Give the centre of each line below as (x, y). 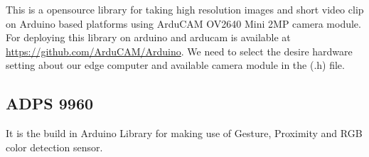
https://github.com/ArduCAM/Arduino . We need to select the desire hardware (179, 51)
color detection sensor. (54, 147)
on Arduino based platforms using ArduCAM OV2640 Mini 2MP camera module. (183, 23)
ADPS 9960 (50, 103)
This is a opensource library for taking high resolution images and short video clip (185, 9)
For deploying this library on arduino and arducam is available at (148, 37)
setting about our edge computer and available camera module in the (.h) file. (175, 65)
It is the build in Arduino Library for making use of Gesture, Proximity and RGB (184, 133)
